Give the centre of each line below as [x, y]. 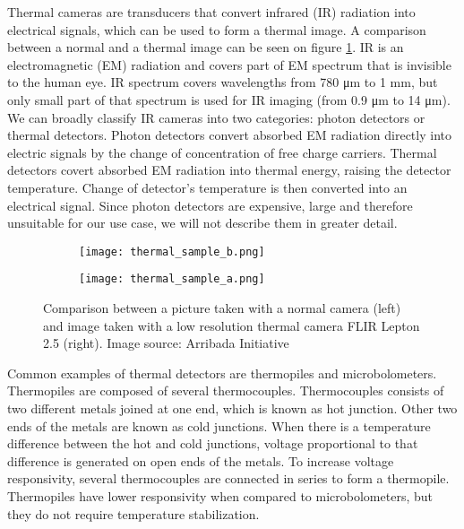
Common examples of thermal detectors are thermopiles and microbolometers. [222, 373]
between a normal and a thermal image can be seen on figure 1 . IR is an [206, 47]
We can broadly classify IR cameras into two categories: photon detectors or [216, 117]
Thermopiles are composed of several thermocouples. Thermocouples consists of [226, 390]
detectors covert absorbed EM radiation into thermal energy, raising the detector [229, 170]
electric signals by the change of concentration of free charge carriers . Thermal [222, 152]
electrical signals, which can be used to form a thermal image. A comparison [217, 29]
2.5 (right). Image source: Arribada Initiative [166, 343]
